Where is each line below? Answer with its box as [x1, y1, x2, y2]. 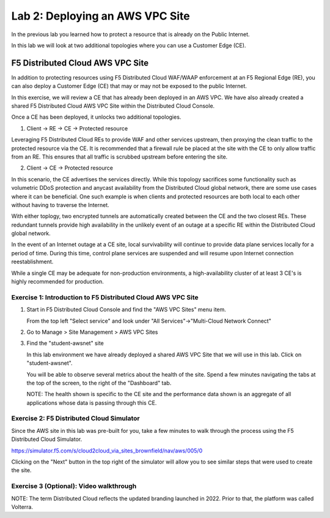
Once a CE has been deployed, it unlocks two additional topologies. [11, 113, 182, 121]
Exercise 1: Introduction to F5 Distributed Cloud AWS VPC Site [11, 293, 199, 301]
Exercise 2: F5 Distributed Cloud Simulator [11, 414, 140, 422]
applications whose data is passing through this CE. [26, 399, 157, 407]
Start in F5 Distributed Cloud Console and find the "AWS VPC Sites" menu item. [26, 306, 226, 313]
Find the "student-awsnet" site [26, 340, 104, 347]
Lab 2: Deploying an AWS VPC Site [11, 9, 191, 23]
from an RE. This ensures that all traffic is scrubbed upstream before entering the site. [11, 153, 228, 160]
